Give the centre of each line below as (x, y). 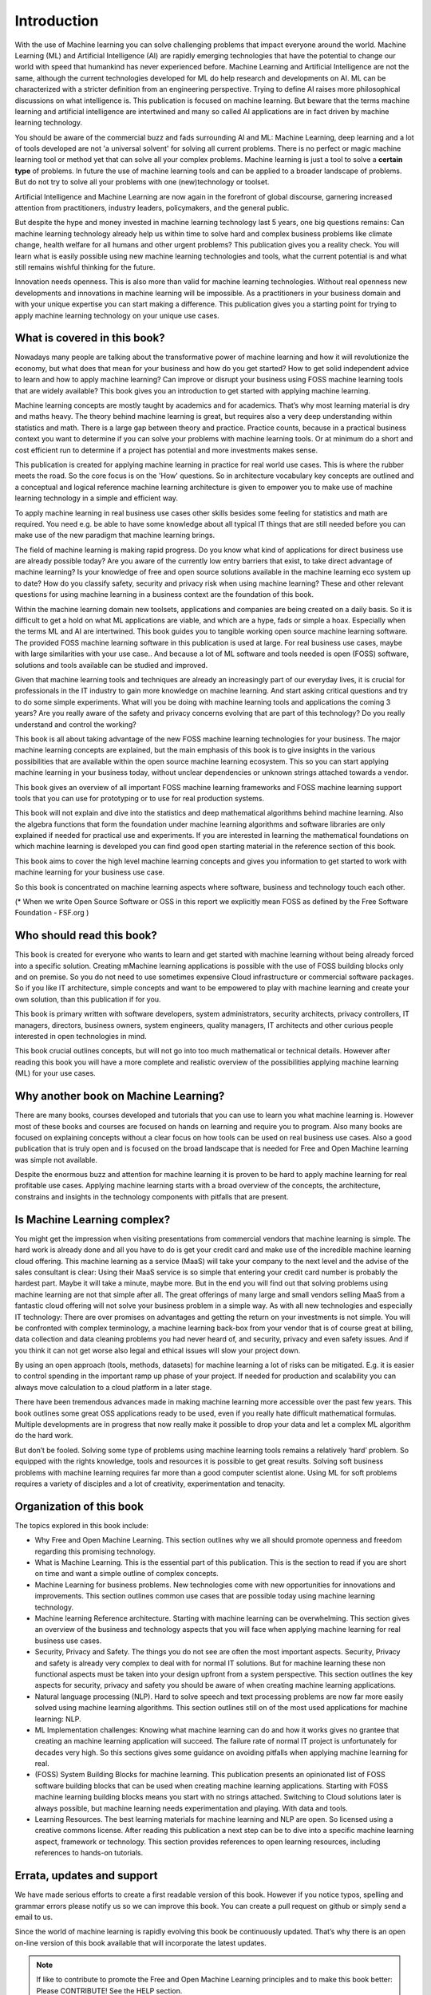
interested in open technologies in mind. (81, 1037)
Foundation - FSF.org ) (52, 913)
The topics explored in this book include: (82, 1525)
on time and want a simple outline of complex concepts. (127, 1574)
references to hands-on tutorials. (89, 1853)
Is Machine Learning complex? (93, 1220)
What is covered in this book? (90, 338)
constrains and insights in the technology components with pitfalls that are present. (152, 1196)
